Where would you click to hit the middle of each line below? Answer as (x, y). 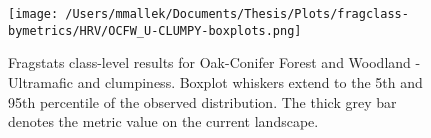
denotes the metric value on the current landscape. (163, 121)
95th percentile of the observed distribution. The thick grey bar (202, 101)
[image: (33, 14)
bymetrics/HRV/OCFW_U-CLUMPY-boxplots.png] (155, 30)
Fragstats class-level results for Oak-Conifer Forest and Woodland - (214, 62)
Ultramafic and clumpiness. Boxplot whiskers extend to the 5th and (215, 81)
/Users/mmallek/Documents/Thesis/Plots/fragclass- (237, 14)
